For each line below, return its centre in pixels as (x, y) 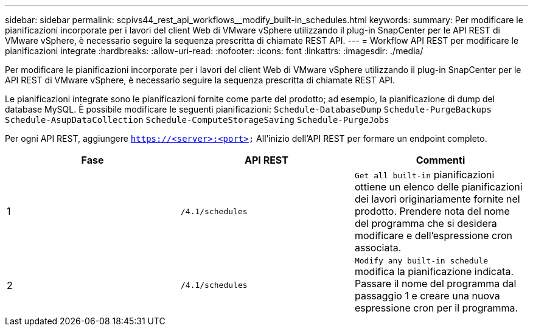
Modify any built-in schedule (421, 261)
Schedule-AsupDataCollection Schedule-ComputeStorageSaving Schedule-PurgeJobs (197, 120)
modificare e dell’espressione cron (434, 235)
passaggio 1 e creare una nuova (427, 296)
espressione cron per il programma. (436, 308)
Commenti (441, 160)
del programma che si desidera (426, 223)
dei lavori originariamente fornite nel (437, 199)
